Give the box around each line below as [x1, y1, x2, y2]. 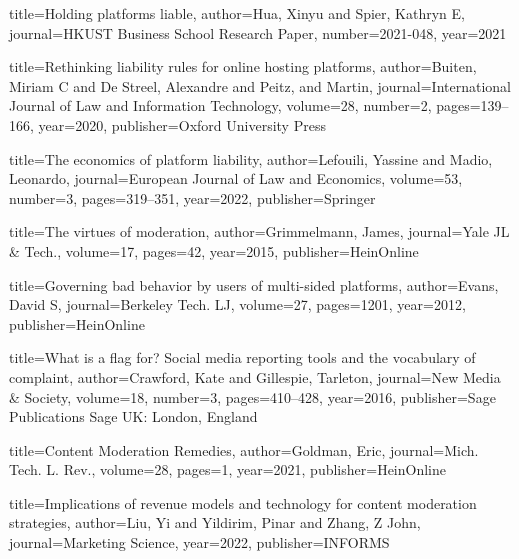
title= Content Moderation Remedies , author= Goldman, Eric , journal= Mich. [9, 439, 479, 460]
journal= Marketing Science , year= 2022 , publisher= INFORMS [9, 532, 390, 553]
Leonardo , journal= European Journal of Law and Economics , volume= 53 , [9, 168, 463, 189]
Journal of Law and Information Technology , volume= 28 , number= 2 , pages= [9, 95, 481, 116]
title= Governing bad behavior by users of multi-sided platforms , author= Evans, [9, 274, 499, 295]
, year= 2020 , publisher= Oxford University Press [30, 114, 326, 135]
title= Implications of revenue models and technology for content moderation [9, 492, 477, 513]
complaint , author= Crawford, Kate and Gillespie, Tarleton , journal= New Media [9, 366, 501, 387]
